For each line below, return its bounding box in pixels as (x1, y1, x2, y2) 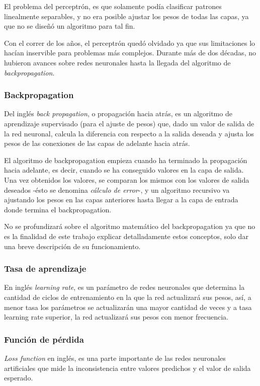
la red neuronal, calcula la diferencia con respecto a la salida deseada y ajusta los (4, 128, 254, 138)
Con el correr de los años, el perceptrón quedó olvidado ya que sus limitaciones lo (4, 37, 255, 48)
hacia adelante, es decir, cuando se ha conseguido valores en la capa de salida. (4, 165, 244, 175)
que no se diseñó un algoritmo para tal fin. (4, 21, 135, 31)
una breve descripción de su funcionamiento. (4, 241, 141, 251)
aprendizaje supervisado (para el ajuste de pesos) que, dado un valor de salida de (4, 118, 254, 128)
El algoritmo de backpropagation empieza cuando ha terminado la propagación (4, 155, 247, 165)
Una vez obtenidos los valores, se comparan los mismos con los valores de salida (4, 174, 249, 185)
